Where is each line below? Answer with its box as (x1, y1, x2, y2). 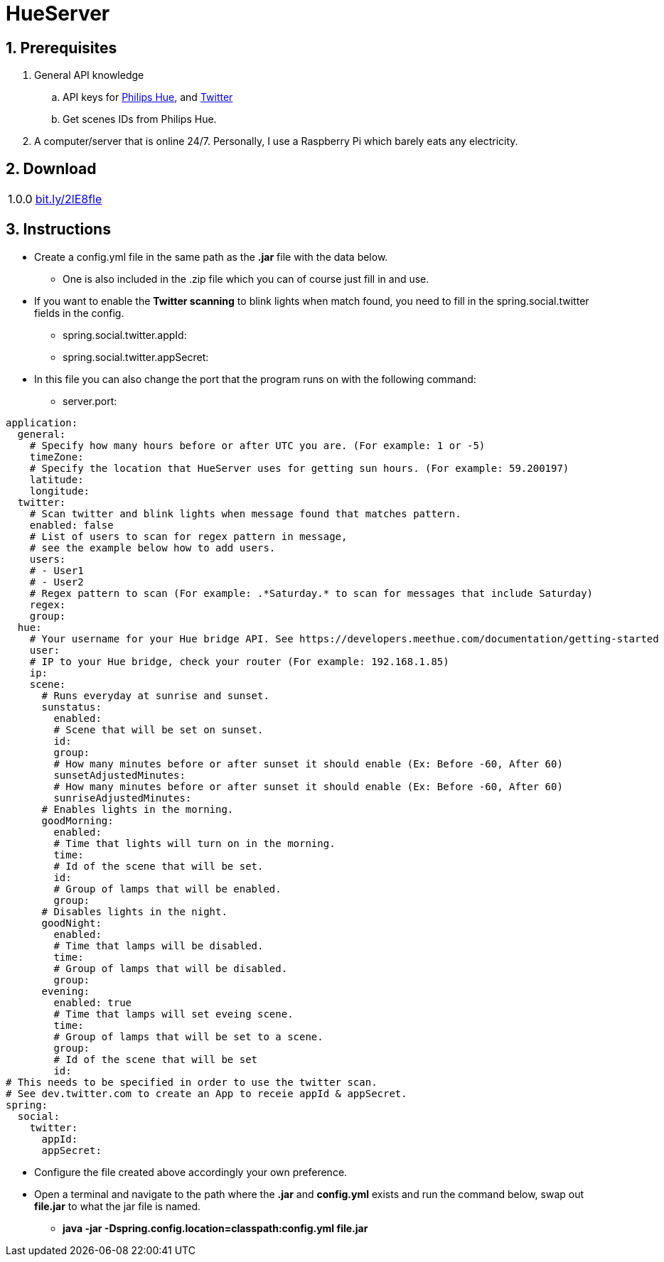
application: (6, 416, 78, 428)
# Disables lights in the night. (41, 905, 227, 917)
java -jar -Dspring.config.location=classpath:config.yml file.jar (63, 1221, 368, 1234)
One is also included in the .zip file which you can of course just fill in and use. (63, 272, 429, 285)
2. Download (6, 159, 97, 178)
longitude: (29, 485, 90, 497)
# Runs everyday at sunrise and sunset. (41, 689, 269, 701)
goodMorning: (41, 814, 114, 826)
